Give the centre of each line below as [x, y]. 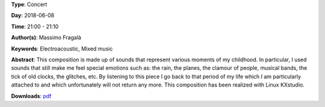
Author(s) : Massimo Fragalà [46, 38]
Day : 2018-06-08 [33, 16]
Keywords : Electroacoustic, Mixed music [62, 49]
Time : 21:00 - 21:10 [35, 26]
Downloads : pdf [31, 96]
